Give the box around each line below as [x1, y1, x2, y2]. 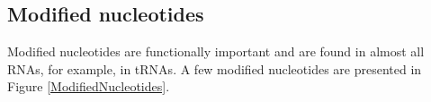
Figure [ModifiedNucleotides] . [7, 77, 170, 96]
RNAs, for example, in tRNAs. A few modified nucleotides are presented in [7, 59, 422, 78]
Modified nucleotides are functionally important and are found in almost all [7, 42, 425, 61]
